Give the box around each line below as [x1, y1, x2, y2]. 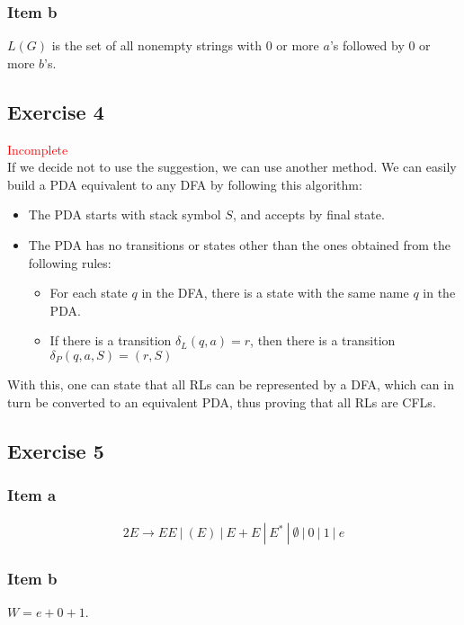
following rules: [28, 253, 112, 272]
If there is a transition [49, 331, 172, 350]
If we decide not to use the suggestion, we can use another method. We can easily [7, 157, 457, 176]
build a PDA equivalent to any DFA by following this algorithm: [7, 174, 362, 193]
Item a [7, 483, 57, 505]
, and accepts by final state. [232, 205, 385, 224]
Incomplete [7, 139, 68, 158]
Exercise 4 [7, 97, 104, 125]
